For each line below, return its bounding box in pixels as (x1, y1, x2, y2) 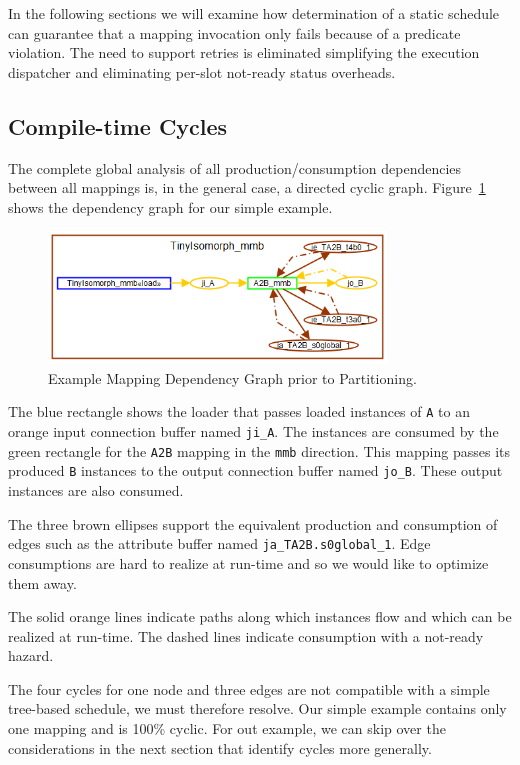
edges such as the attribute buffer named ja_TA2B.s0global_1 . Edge (8, 533, 431, 554)
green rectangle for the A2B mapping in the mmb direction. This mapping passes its (8, 440, 511, 461)
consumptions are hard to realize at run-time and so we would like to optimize (8, 552, 489, 573)
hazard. (8, 645, 54, 666)
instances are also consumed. (8, 480, 184, 501)
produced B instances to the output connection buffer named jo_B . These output (8, 460, 503, 481)
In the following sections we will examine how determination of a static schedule (8, 3, 500, 23)
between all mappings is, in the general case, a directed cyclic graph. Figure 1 (8, 177, 486, 198)
